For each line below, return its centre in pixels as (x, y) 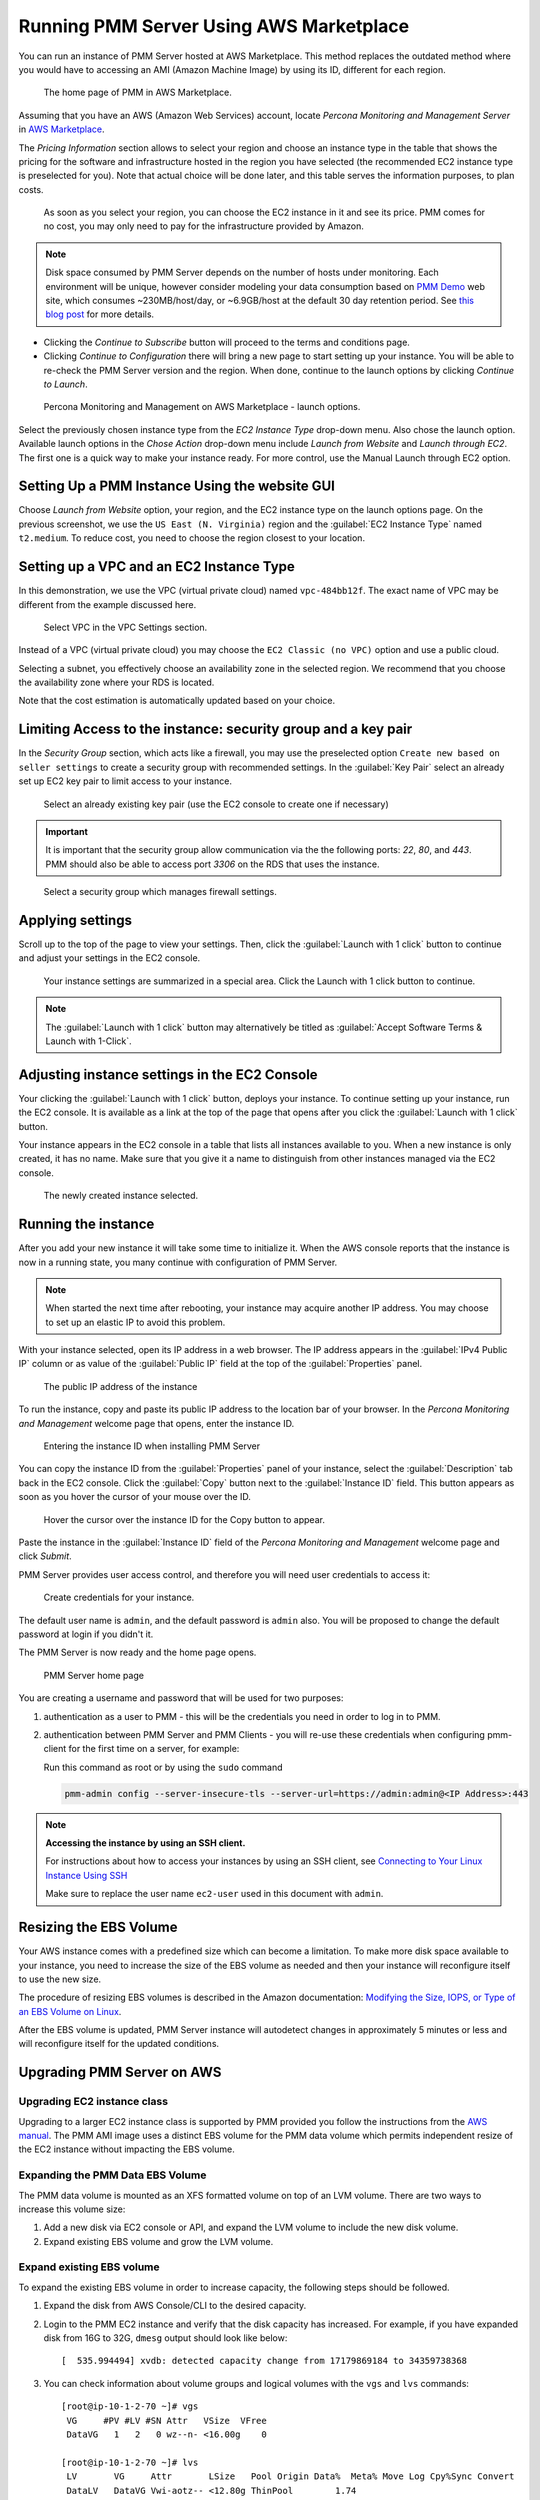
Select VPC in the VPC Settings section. (125, 627)
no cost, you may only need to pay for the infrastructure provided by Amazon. (204, 226)
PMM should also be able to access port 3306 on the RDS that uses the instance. (212, 864)
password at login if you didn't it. (86, 1634)
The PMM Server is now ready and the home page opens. (137, 1652)
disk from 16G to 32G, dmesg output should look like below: (165, 2338)
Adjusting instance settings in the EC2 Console (168, 1074)
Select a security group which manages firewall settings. (160, 892)
